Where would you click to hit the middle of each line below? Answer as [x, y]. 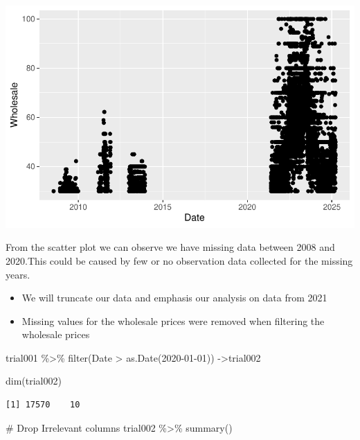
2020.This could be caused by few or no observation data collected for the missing [179, 260]
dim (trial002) [34, 381]
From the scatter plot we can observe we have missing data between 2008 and [170, 247]
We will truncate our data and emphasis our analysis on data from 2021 [174, 298]
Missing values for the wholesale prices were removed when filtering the [173, 320]
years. [18, 274]
